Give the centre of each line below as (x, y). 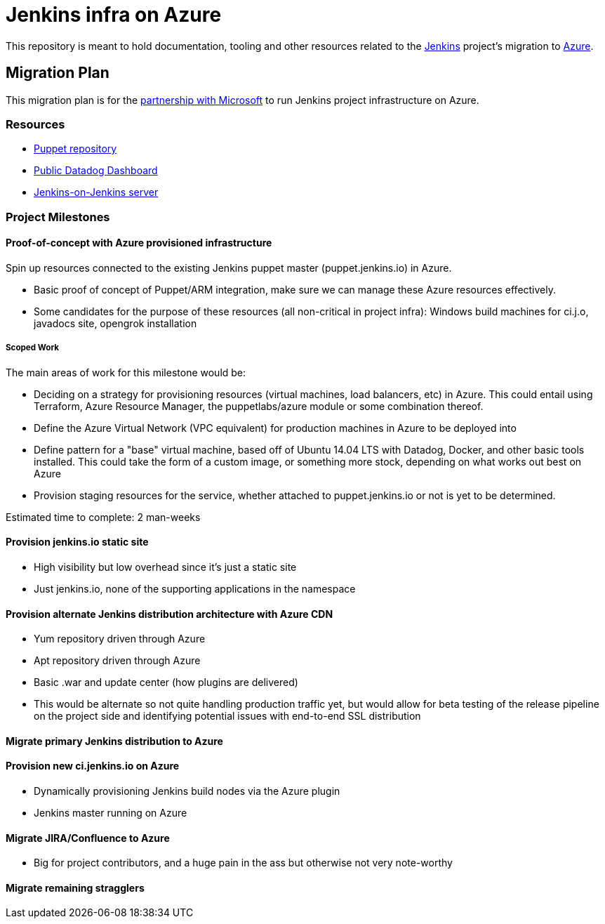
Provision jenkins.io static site (77, 542)
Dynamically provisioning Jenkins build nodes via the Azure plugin (187, 791)
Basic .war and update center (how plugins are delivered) (166, 682)
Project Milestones (58, 217)
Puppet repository (75, 149)
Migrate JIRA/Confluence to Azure (88, 838)
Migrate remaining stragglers (75, 887)
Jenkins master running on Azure (111, 812)
